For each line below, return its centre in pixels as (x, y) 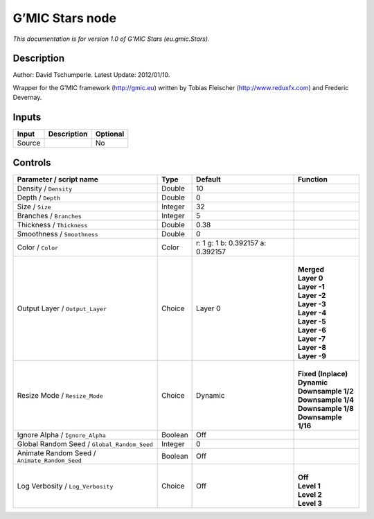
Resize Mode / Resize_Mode (60, 395)
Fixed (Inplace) (323, 373)
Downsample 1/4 (326, 400)
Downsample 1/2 (326, 391)
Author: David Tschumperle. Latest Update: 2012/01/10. (91, 75)
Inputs (27, 117)
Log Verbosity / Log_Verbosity (65, 486)
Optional (110, 134)
